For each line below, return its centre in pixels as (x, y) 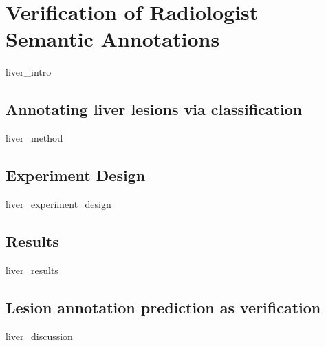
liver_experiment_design (58, 203)
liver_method (34, 138)
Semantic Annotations (113, 39)
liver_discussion (39, 336)
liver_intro (29, 72)
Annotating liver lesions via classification (154, 109)
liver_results (32, 270)
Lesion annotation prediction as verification (163, 307)
